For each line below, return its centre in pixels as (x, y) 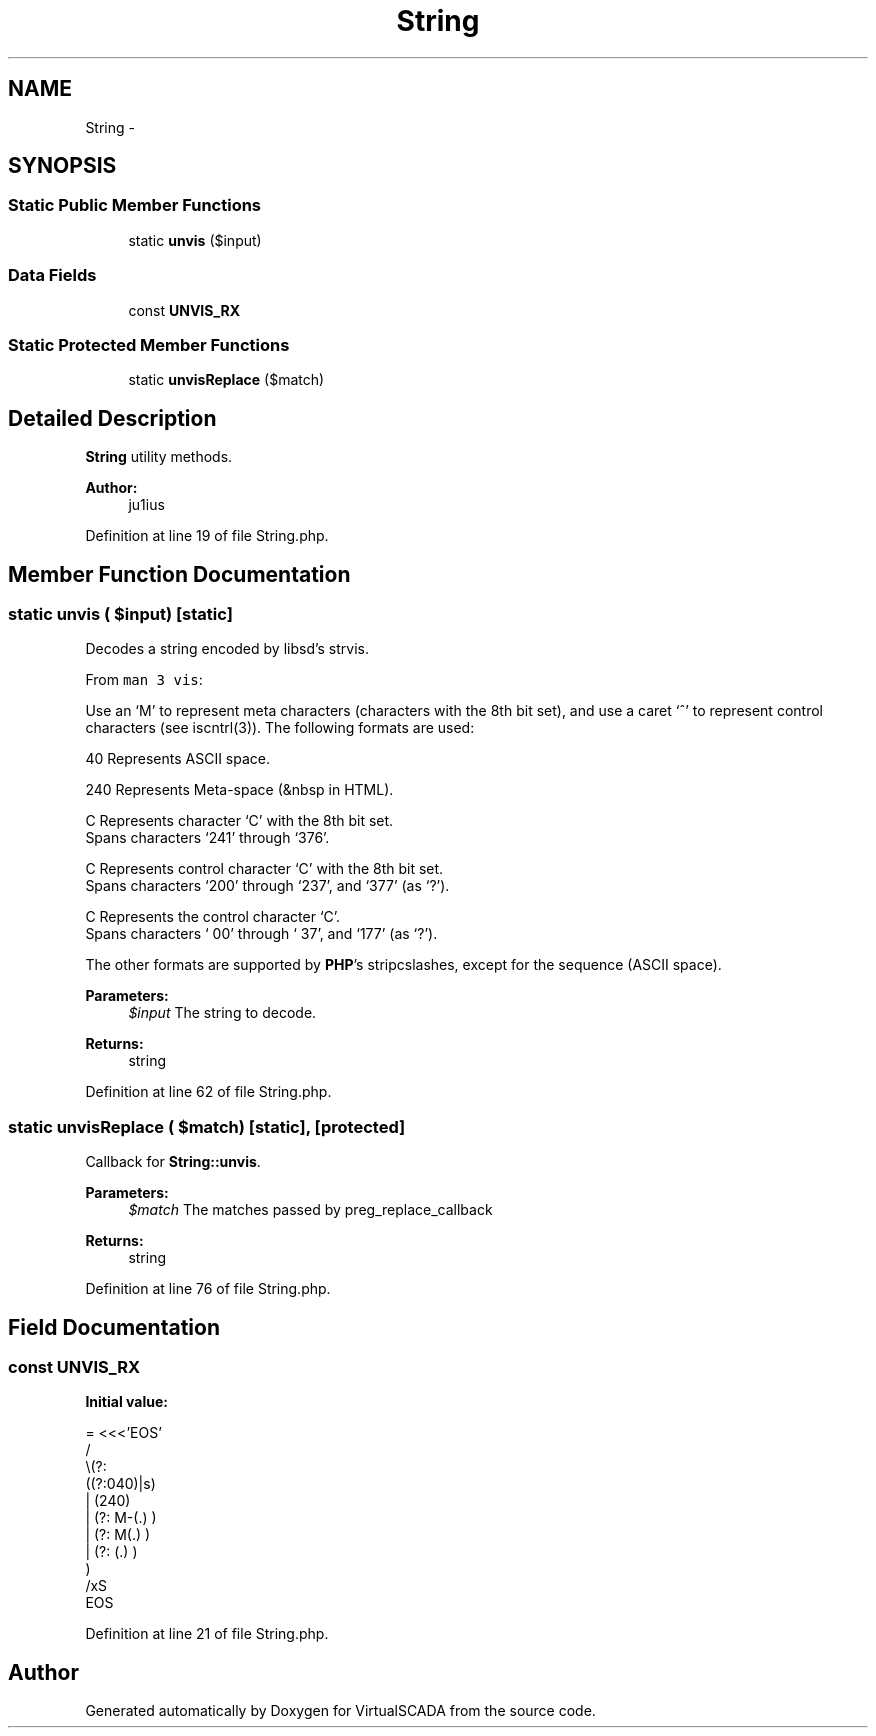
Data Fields (52, 275)
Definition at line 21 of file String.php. (207, 1634)
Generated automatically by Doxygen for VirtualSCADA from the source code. (340, 1711)
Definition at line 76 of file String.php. (208, 1289)
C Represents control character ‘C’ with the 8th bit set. (264, 869)
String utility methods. (159, 457)
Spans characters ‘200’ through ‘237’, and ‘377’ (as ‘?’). (267, 886)
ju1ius (146, 505)
